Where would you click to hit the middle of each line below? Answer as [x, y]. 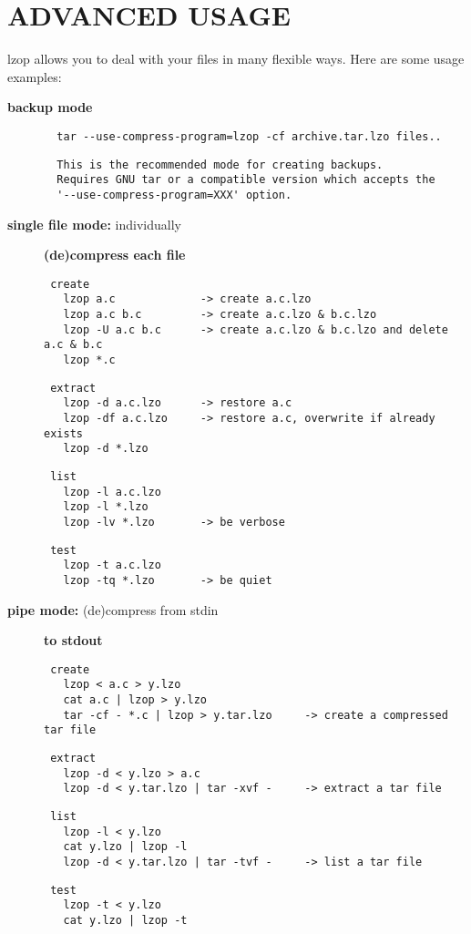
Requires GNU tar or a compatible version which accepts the [246, 180]
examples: [35, 76]
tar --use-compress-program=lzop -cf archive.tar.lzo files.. [249, 136]
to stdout [73, 640]
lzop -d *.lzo [106, 449]
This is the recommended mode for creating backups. [220, 164]
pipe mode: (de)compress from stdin [113, 609]
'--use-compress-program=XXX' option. [174, 195]
